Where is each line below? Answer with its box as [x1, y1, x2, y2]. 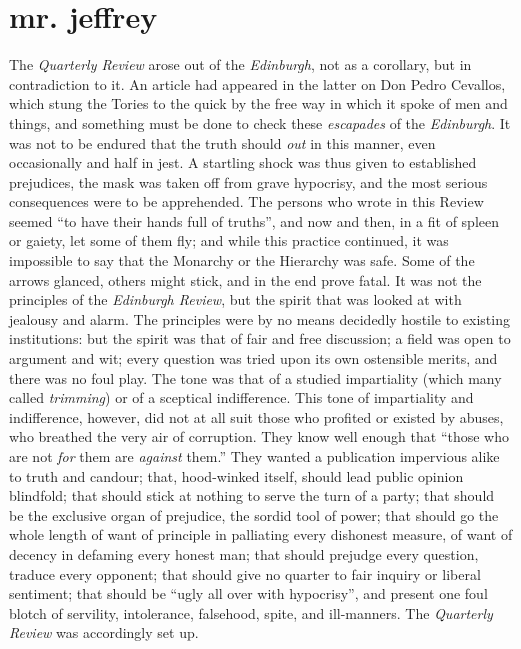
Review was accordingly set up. [9, 622, 199, 643]
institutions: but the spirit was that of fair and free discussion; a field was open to [9, 328, 511, 349]
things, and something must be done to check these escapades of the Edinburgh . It [9, 112, 511, 133]
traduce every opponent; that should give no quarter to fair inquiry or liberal [9, 563, 481, 584]
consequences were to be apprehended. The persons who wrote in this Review [9, 191, 484, 212]
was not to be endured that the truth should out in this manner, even [9, 132, 436, 153]
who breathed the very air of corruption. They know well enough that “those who [9, 426, 510, 447]
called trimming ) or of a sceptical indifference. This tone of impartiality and [9, 387, 474, 408]
